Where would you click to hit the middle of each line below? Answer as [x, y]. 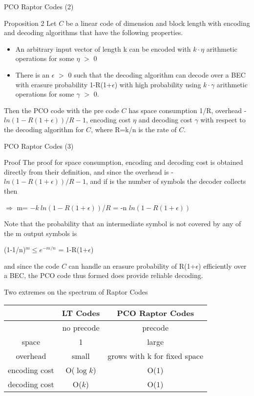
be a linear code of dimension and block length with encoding [158, 23]
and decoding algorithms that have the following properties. [94, 32]
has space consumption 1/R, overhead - [188, 110]
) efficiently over [222, 266]
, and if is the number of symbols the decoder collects [166, 181]
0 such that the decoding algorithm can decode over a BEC [157, 74]
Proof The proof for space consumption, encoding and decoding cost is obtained [124, 162]
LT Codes [81, 313]
